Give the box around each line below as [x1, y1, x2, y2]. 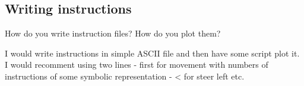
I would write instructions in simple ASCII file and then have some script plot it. [5, 47, 300, 59]
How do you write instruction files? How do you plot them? [5, 27, 221, 39]
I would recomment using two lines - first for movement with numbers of [5, 58, 268, 71]
